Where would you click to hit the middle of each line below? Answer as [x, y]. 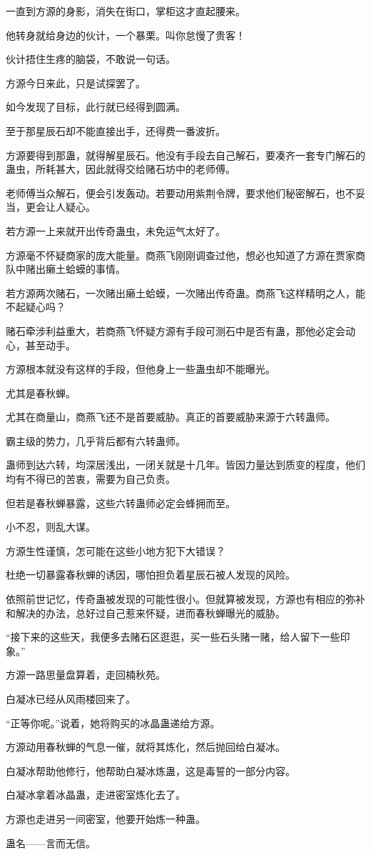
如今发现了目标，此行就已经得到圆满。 [96, 107]
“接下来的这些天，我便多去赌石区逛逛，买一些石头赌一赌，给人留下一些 [173, 637]
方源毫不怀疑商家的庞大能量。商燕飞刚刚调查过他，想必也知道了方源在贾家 [181, 255]
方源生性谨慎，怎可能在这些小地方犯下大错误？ [116, 550]
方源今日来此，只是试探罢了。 [76, 82]
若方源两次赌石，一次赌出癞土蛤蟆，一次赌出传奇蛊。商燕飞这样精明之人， [181, 292]
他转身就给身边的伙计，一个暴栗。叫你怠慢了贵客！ [126, 35]
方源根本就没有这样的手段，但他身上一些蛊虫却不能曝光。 [141, 369]
